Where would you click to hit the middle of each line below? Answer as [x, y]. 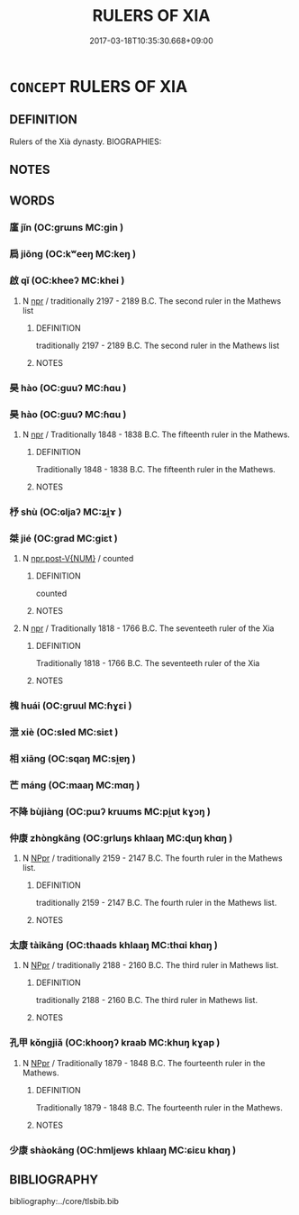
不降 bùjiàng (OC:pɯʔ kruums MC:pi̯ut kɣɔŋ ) [110, 811]
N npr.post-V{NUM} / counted [78, 559]
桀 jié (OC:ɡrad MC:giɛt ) [64, 538]
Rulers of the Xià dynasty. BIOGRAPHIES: [86, 142]
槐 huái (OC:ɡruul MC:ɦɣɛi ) [71, 706]
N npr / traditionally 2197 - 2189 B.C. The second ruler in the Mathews [152, 301]
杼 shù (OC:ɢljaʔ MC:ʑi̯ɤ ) [66, 512]
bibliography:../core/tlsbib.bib [64, 1201]
